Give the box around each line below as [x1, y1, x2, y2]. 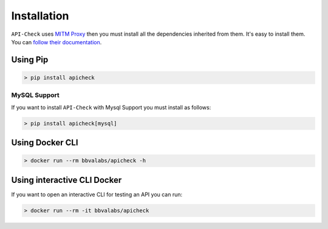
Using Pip [11, 55, 49, 65]
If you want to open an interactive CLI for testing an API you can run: [11, 191, 183, 198]
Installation [11, 9, 69, 22]
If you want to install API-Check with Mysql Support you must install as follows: [11, 104, 211, 111]
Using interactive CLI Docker [11, 174, 122, 185]
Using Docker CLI [11, 138, 78, 148]
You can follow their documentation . [11, 38, 102, 45]
